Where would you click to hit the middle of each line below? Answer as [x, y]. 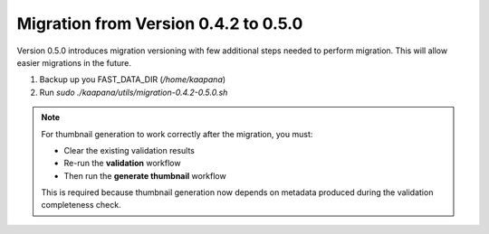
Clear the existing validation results [129, 150]
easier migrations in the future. [74, 62]
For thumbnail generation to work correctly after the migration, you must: [177, 134]
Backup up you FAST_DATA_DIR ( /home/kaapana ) [133, 80]
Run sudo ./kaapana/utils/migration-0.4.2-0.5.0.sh [134, 92]
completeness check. [81, 205]
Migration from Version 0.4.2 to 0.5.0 [160, 23]
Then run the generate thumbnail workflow [145, 175]
